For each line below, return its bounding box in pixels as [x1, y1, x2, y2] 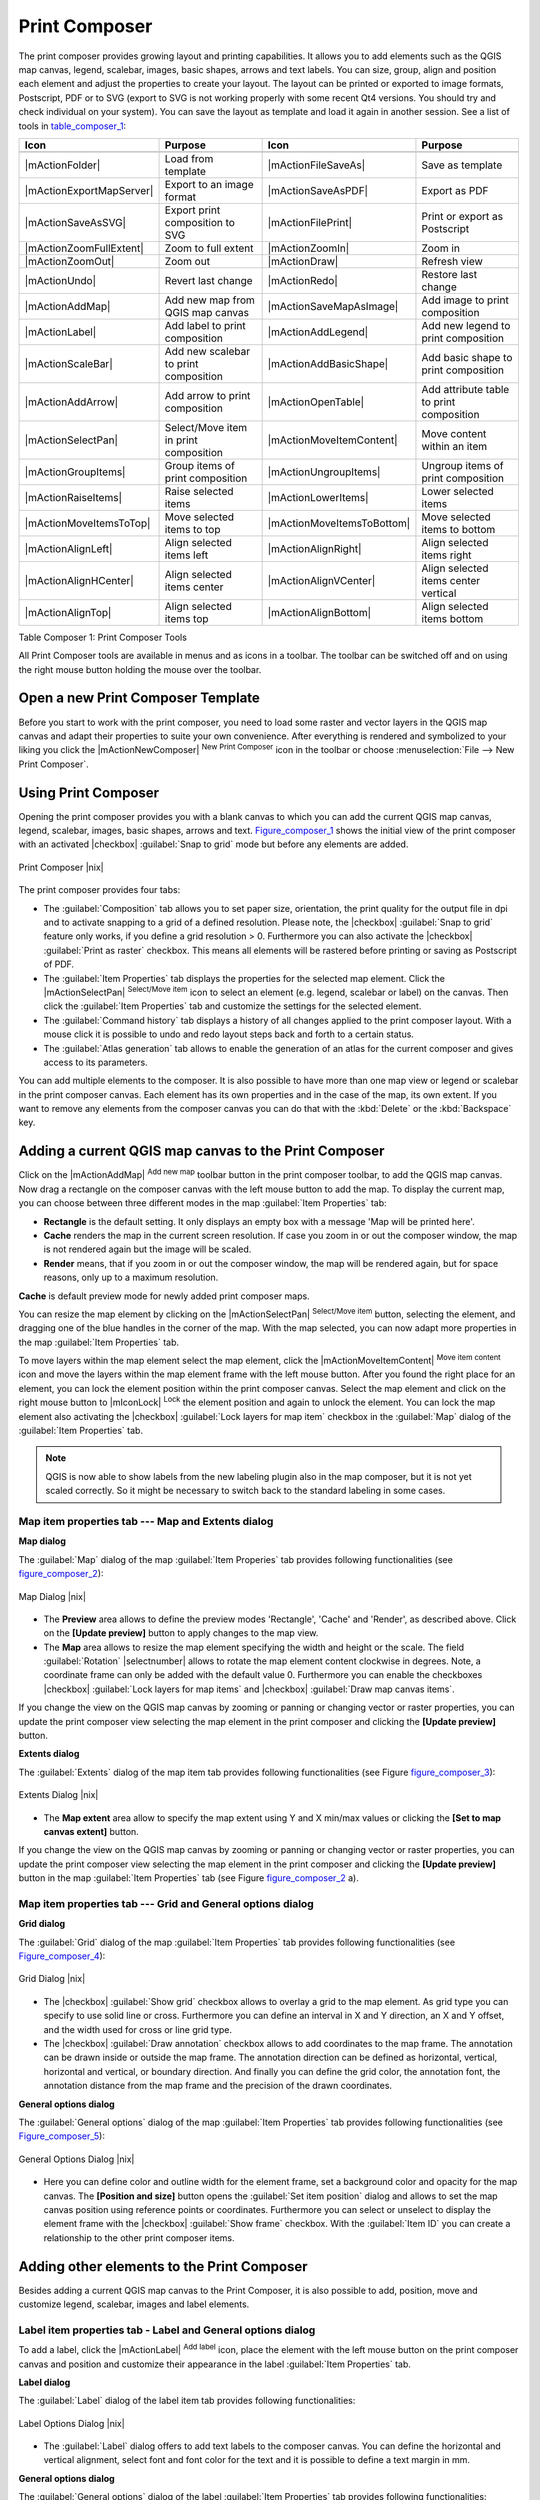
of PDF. [43, 958, 75, 970]
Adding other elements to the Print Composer [18, 2258, 308, 2275]
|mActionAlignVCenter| [267, 573, 376, 587]
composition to [164, 215, 235, 229]
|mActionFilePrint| [267, 215, 352, 229]
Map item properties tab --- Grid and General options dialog [18, 1896, 314, 1910]
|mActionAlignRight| [267, 541, 362, 555]
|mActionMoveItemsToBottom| [267, 516, 411, 530]
